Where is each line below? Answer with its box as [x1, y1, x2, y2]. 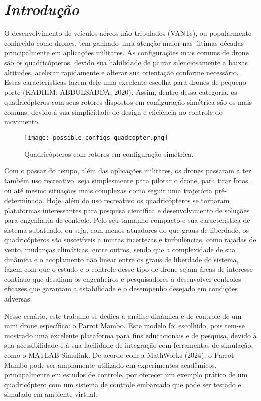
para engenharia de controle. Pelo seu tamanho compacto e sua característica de [4, 215, 250, 225]
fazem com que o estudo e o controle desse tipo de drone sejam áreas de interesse [4, 264, 253, 274]
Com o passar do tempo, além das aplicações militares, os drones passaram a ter [4, 165, 251, 176]
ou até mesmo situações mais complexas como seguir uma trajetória [4, 185, 213, 195]
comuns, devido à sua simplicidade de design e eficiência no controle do [4, 106, 223, 117]
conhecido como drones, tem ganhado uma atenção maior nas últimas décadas [4, 37, 244, 48]
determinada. [4, 195, 45, 206]
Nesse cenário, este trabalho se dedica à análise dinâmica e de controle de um [4, 310, 242, 321]
